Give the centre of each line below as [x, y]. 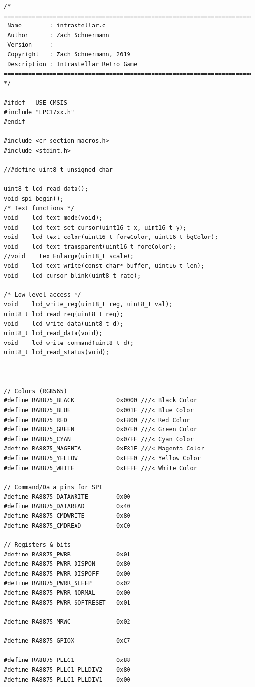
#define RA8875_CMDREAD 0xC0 [67, 526]
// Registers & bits [38, 545]
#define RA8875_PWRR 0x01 [67, 554]
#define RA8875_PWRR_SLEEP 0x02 [67, 583]
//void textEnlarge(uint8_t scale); [69, 256]
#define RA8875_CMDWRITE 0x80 [67, 516]
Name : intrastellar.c [57, 26]
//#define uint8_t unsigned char [58, 170]
